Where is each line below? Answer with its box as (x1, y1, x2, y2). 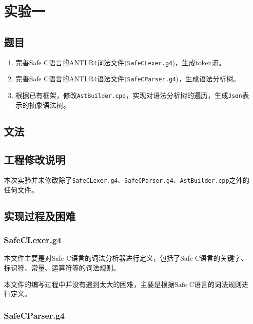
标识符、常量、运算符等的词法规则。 (4, 262, 120, 272)
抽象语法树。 (29, 99, 70, 110)
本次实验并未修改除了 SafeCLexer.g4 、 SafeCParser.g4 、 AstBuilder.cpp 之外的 (4, 175, 250, 185)
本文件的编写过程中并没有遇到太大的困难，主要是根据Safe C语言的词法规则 (4, 279, 242, 289)
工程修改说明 (4, 152, 65, 167)
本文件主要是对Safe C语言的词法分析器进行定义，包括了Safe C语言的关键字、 (4, 253, 248, 263)
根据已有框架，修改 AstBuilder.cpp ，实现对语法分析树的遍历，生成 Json (15, 90, 242, 100)
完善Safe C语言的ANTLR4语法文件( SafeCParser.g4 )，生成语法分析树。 (15, 74, 240, 84)
